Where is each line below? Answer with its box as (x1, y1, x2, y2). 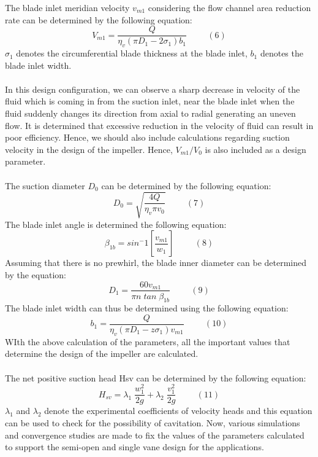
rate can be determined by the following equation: (5, 13, 192, 26)
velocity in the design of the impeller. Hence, (5, 143, 173, 155)
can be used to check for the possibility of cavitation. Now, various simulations (5, 416, 300, 429)
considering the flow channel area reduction (148, 1, 311, 14)
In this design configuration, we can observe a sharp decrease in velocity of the (5, 82, 300, 95)
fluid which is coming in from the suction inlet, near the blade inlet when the (5, 95, 295, 107)
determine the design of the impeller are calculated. (5, 347, 199, 360)
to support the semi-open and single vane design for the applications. (5, 440, 264, 453)
